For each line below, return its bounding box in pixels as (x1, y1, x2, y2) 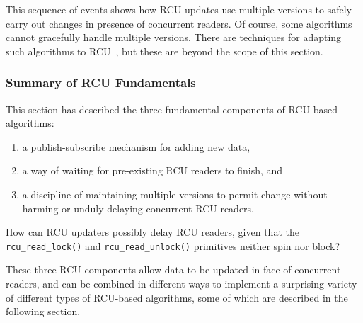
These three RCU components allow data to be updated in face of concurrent (6, 262, 341, 277)
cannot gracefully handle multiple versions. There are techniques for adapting (6, 30, 342, 45)
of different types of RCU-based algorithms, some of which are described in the (6, 290, 348, 305)
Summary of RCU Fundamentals (6, 74, 196, 91)
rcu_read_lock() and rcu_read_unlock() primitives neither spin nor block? (6, 238, 340, 253)
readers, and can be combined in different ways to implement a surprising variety (6, 276, 357, 290)
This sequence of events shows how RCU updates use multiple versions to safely (6, 2, 352, 16)
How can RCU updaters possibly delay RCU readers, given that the (6, 225, 299, 239)
